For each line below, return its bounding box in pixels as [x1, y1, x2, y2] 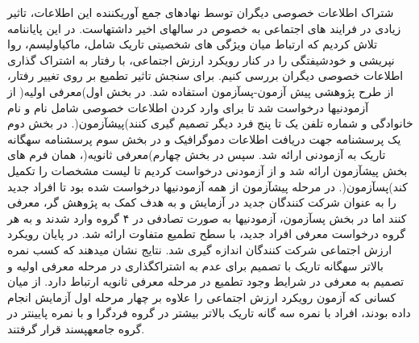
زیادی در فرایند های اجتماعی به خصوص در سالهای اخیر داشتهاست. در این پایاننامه [7, 19, 401, 36]
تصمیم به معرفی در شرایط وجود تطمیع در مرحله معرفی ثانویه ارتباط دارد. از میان [7, 273, 404, 290]
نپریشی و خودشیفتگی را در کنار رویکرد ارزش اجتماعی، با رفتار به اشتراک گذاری [7, 51, 395, 68]
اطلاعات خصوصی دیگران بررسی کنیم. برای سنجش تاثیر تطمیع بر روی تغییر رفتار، [7, 67, 404, 84]
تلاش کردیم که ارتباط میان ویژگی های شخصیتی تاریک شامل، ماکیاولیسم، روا [7, 36, 378, 52]
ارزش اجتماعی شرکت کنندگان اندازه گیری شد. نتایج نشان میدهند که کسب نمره [7, 241, 392, 257]
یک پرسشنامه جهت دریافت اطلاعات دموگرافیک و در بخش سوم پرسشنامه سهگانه [7, 130, 401, 147]
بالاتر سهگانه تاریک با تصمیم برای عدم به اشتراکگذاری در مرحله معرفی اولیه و [7, 257, 384, 274]
